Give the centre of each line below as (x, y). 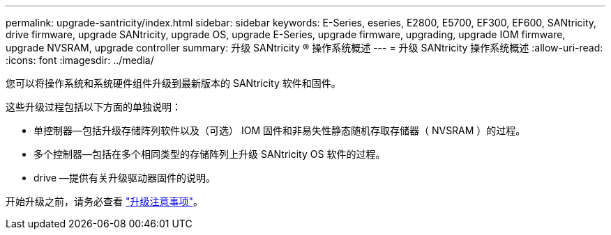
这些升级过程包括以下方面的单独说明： (93, 107)
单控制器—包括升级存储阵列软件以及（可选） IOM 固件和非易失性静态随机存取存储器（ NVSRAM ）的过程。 (280, 130)
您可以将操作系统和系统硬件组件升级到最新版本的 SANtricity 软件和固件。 (173, 83)
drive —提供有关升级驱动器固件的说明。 (125, 178)
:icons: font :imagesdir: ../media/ (80, 60)
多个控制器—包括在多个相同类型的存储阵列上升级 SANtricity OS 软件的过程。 (210, 154)
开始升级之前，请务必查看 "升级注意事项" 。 (104, 201)
